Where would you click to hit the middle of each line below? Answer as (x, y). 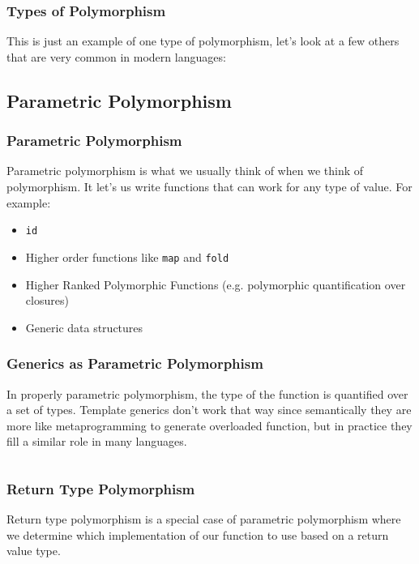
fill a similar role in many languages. (97, 441)
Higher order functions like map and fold (127, 256)
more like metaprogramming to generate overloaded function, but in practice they (209, 425)
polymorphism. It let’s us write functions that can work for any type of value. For (209, 186)
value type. (34, 551)
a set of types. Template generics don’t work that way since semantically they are (209, 410)
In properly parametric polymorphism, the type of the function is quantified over (207, 393)
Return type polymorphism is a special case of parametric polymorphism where (204, 519)
